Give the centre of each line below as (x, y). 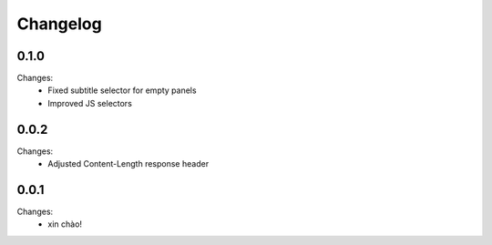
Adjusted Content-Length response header (128, 164)
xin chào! (65, 224)
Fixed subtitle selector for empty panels (122, 90)
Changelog (59, 24)
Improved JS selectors (90, 103)
